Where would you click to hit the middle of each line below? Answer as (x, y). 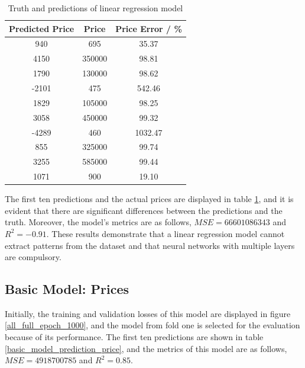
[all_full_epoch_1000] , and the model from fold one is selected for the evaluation (152, 325)
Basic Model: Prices (67, 289)
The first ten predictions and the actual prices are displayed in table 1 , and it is (149, 199)
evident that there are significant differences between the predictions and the (144, 210)
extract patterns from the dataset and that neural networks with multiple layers (150, 245)
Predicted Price (42, 28)
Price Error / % (149, 28)
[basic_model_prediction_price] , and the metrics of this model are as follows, (146, 348)
